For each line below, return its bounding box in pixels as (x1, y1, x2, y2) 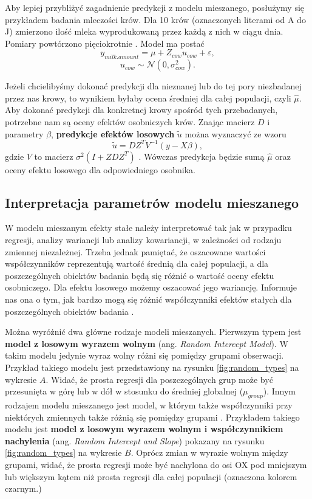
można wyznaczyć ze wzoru (185, 127, 287, 140)
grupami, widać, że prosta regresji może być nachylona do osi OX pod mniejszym (5, 458, 307, 470)
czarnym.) (5, 482, 42, 495)
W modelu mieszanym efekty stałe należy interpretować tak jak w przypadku (5, 221, 292, 234)
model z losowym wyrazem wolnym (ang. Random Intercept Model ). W (5, 337, 288, 349)
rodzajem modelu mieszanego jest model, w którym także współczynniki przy (5, 398, 293, 411)
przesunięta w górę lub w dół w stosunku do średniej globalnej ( (5, 385, 243, 397)
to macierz (34, 150, 73, 162)
